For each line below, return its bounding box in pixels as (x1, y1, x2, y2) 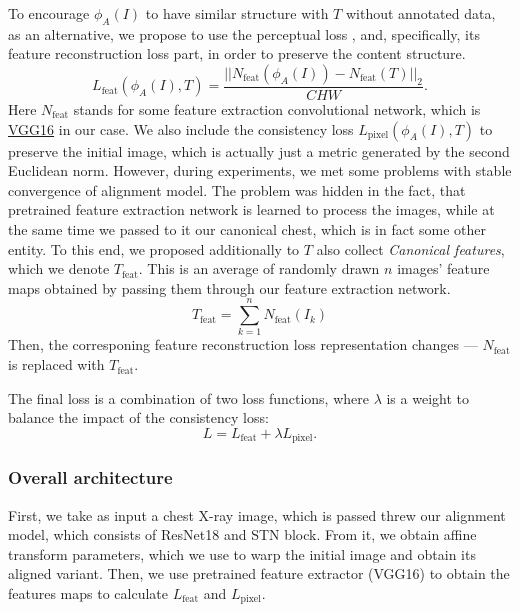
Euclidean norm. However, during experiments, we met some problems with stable (8, 160, 512, 181)
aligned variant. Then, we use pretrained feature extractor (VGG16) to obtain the (8, 563, 510, 584)
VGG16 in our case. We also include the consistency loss (8, 118, 354, 139)
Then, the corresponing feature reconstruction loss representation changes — (8, 334, 478, 355)
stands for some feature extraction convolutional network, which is (73, 99, 481, 120)
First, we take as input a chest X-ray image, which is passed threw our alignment (8, 504, 506, 525)
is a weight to (386, 387, 469, 408)
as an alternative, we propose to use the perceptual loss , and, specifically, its (8, 23, 480, 44)
